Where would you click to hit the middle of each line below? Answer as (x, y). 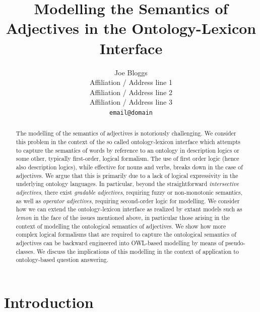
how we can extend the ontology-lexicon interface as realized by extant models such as (129, 209)
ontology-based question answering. (62, 260)
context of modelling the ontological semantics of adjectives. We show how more (121, 226)
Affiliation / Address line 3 (131, 102)
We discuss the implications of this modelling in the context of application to (138, 251)
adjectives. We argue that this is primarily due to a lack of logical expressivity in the (127, 175)
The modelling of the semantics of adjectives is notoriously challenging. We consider (126, 133)
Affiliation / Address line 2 (131, 92)
